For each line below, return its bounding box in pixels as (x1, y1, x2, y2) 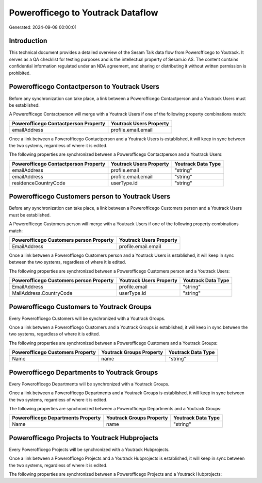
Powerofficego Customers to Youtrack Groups (9, 302, 152, 311)
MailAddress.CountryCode (12, 290, 73, 297)
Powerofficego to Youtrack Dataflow (9, 7, 159, 18)
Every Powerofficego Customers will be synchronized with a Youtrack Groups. (9, 316, 165, 321)
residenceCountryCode (12, 180, 65, 186)
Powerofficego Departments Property (12, 415, 101, 421)
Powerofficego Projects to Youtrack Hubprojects (9, 433, 159, 442)
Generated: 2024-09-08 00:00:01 (9, 24, 77, 30)
